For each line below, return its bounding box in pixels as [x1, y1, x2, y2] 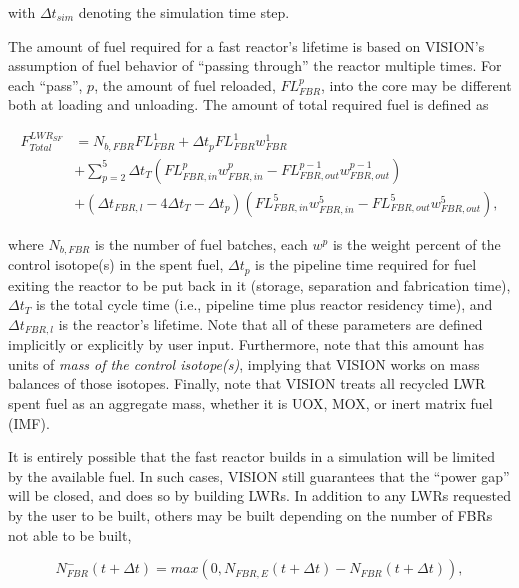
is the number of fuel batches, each [94, 233, 308, 254]
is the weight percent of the [332, 233, 501, 254]
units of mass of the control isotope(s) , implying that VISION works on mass [8, 353, 480, 374]
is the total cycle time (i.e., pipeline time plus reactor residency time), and [35, 294, 493, 315]
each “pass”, [8, 74, 83, 95]
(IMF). [8, 412, 50, 433]
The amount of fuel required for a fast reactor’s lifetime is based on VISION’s [8, 35, 485, 56]
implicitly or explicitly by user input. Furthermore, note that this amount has [8, 334, 484, 355]
